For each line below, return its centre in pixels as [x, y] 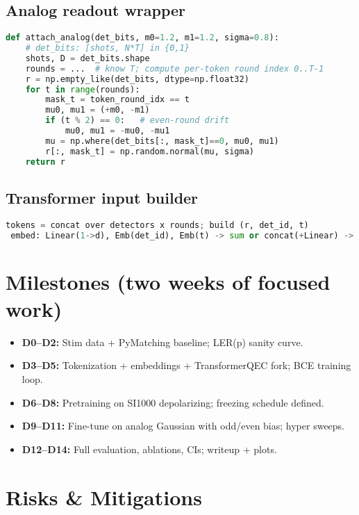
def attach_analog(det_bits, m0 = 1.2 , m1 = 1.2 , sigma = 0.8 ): [142, 38]
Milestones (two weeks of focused [168, 281]
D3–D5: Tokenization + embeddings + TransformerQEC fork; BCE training [186, 365]
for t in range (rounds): [83, 89]
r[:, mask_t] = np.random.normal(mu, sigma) [150, 151]
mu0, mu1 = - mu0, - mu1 [117, 131]
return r [45, 162]
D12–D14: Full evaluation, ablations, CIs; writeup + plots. [149, 449]
